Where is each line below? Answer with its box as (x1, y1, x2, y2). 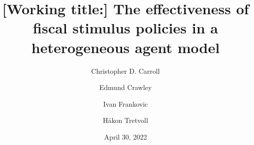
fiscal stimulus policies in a (33, 18, 218, 38)
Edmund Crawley (99, 82, 152, 92)
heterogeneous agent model (31, 37, 220, 57)
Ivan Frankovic (103, 98, 148, 109)
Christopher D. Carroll (91, 65, 160, 76)
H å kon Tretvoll (103, 115, 148, 125)
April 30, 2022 (104, 131, 147, 142)
